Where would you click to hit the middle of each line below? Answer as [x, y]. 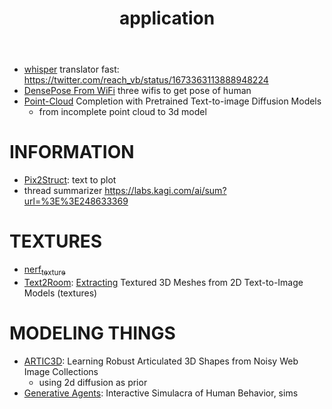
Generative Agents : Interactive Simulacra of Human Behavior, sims [161, 393]
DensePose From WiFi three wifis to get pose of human [137, 91]
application [167, 18]
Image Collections [61, 371]
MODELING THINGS [92, 333]
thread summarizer [63, 191]
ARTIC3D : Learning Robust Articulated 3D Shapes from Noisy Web [161, 361]
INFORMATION [72, 152]
